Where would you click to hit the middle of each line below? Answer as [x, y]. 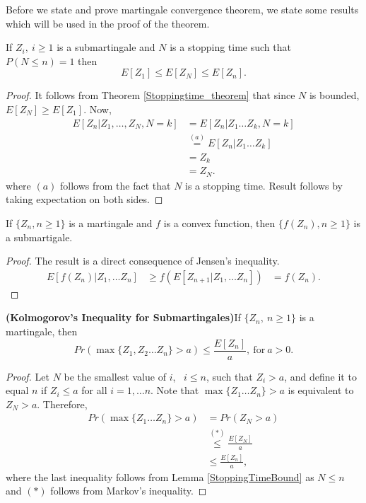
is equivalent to [321, 390]
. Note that [175, 390]
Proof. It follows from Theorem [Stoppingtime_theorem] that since [150, 95]
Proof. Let [28, 376]
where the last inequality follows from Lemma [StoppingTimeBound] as [160, 476]
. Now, [98, 109]
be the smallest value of [115, 376]
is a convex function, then [219, 223]
